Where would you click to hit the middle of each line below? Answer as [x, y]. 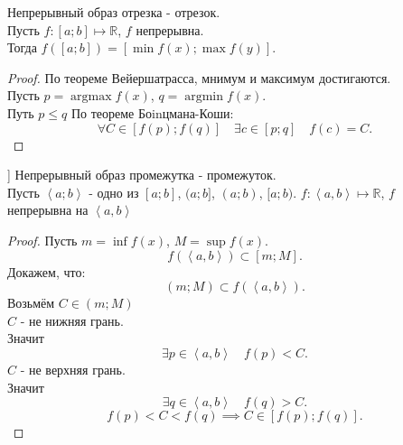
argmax [91, 97]
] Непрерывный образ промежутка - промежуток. [142, 175]
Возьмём [31, 303]
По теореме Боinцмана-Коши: [152, 112]
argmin [204, 97]
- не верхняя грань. [73, 369]
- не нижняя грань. [72, 320]
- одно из [114, 192]
